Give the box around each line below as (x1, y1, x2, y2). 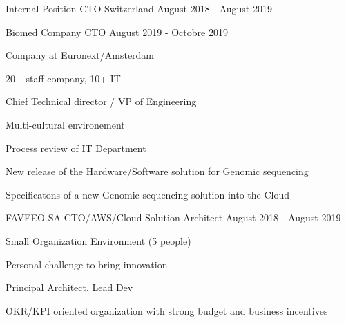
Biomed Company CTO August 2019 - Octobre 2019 (6, 24, 228, 39)
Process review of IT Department (6, 140, 146, 155)
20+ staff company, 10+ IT (6, 71, 121, 85)
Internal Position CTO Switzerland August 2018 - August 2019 (6, 1, 272, 15)
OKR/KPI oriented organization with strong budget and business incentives (6, 303, 328, 317)
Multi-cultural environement (6, 117, 125, 131)
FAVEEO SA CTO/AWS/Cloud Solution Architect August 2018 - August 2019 (6, 210, 341, 225)
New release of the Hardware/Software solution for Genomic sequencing (6, 164, 309, 178)
